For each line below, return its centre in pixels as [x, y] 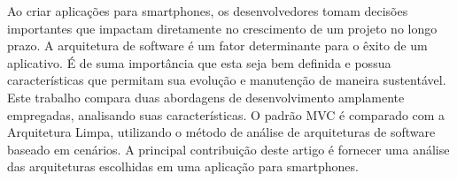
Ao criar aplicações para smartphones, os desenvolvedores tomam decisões [208, 11]
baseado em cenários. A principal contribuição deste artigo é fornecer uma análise [228, 149]
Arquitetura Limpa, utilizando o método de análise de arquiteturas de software [221, 132]
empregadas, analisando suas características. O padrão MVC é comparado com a [226, 114]
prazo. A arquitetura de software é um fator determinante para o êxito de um [217, 45]
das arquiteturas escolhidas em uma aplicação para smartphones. [183, 166]
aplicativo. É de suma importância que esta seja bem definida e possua [199, 62]
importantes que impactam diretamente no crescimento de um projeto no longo [222, 28]
